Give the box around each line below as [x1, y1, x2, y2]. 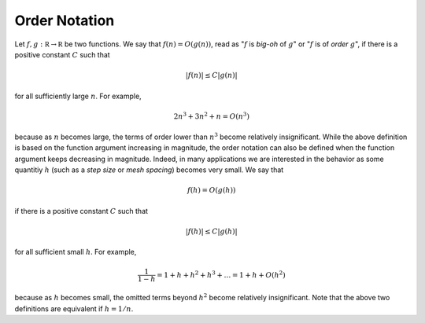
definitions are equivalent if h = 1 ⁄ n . [14, 303, 134, 314]
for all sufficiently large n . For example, [14, 91, 142, 101]
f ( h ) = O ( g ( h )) [187, 185, 236, 195]
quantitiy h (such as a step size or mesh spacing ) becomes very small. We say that [14, 165, 284, 174]
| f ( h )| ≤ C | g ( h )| [185, 227, 238, 236]
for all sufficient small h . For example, [14, 248, 137, 257]
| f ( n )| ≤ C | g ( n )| [185, 71, 238, 80]
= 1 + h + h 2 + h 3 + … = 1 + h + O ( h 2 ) [156, 269, 286, 279]
